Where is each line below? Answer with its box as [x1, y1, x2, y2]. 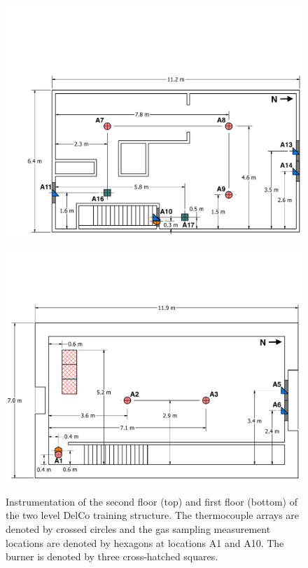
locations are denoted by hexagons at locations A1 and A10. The [6, 535, 284, 550]
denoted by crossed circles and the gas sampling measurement [6, 522, 271, 536]
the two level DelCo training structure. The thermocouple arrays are [6, 508, 300, 522]
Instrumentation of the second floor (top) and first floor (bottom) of [6, 494, 297, 508]
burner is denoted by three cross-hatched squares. [6, 549, 218, 564]
